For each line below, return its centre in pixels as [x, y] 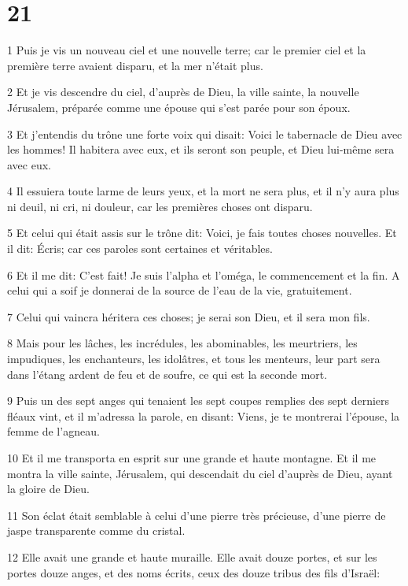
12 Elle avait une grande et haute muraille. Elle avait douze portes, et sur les [192, 556]
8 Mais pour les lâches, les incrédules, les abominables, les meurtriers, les [182, 343]
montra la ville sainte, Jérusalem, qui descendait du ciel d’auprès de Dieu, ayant [200, 473]
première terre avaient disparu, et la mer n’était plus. [135, 65]
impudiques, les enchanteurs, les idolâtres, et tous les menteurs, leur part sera [194, 359]
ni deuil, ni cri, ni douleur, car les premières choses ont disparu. [160, 206]
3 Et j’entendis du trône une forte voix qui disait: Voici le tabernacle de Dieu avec [205, 134]
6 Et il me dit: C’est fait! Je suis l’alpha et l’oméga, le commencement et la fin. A [204, 274]
